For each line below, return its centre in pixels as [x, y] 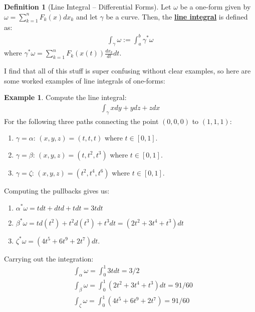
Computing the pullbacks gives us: [57, 190]
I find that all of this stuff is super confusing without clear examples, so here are [127, 71]
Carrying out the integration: [49, 258]
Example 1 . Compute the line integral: [65, 97]
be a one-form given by [215, 6]
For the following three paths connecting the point [81, 121]
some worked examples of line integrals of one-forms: [85, 80]
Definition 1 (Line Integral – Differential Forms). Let [88, 6]
